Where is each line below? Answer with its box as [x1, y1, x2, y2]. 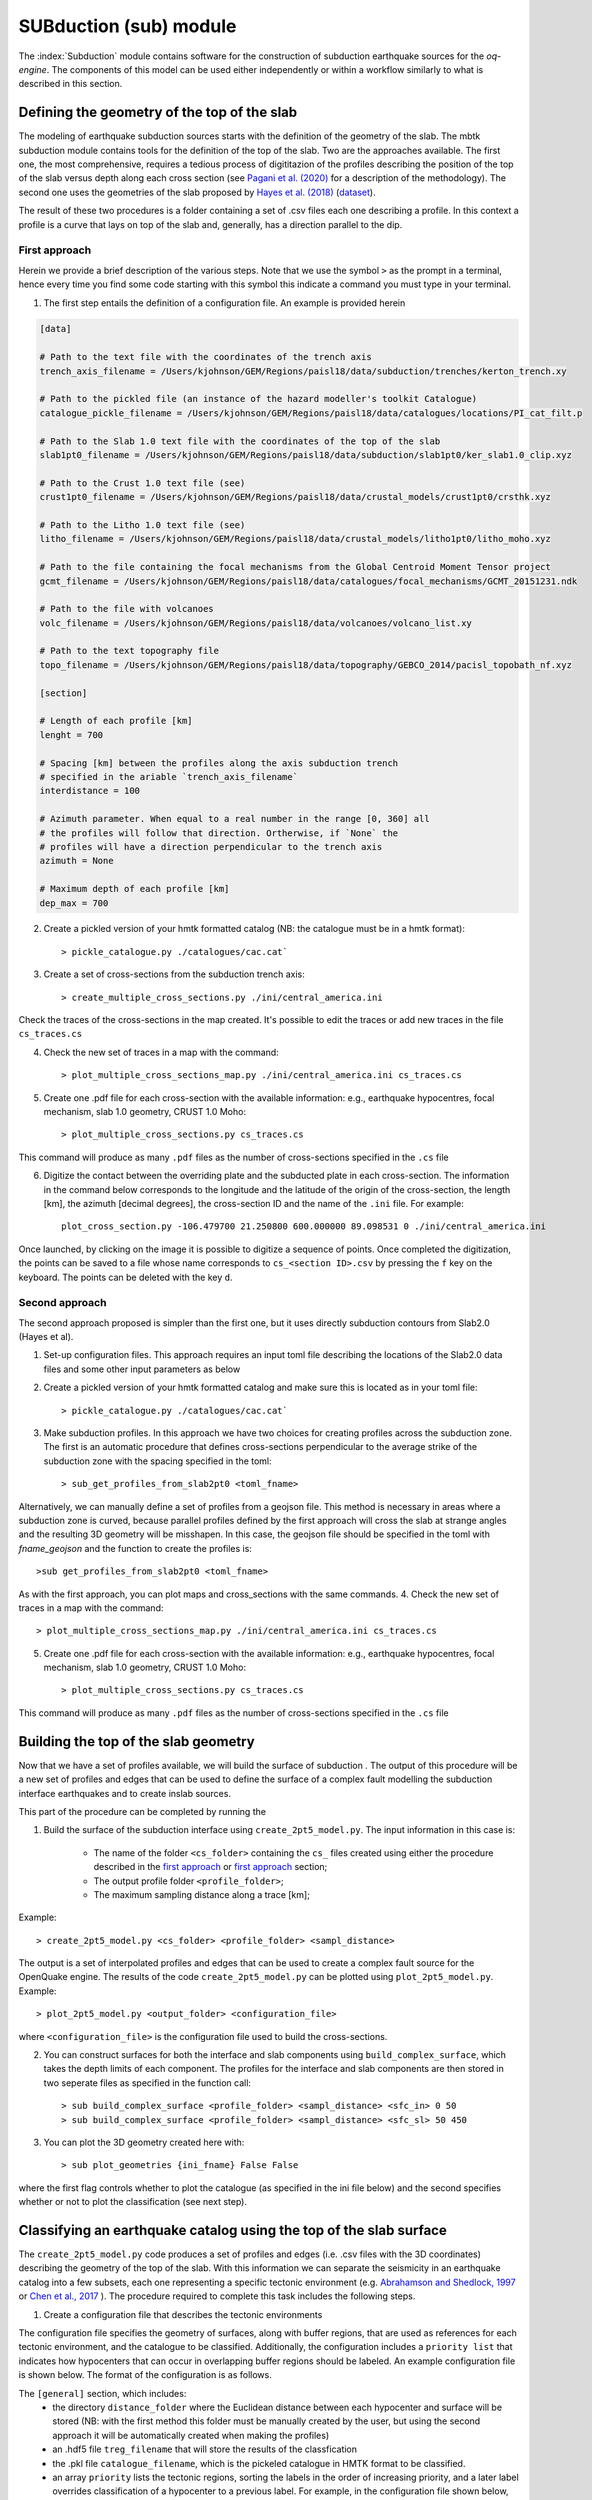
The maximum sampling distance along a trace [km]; [93, 1888, 310, 1900]
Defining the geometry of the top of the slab [18, 104, 298, 121]
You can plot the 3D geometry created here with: [43, 2136, 245, 2148]
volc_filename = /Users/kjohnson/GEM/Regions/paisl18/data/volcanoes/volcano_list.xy [39, 617, 472, 629]
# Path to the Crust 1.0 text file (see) [39, 477, 246, 489]
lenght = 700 [39, 729, 104, 740]
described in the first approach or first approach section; [93, 1861, 328, 1873]
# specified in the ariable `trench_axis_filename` [39, 771, 299, 782]
